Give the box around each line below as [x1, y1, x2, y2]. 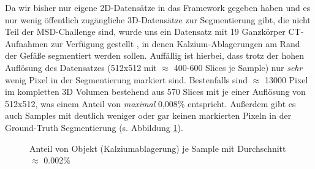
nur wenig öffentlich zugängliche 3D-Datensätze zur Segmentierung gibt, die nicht [5, 13, 311, 26]
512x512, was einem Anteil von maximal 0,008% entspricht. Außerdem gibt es [5, 97, 296, 110]
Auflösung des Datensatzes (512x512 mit [5, 61, 157, 73]
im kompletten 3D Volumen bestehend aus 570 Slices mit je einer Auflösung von [5, 85, 306, 98]
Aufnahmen [5, 37, 48, 50]
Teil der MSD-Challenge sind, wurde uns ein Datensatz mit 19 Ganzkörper [5, 25, 286, 38]
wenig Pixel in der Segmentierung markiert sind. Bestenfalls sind [5, 73, 248, 86]
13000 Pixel [264, 73, 308, 86]
